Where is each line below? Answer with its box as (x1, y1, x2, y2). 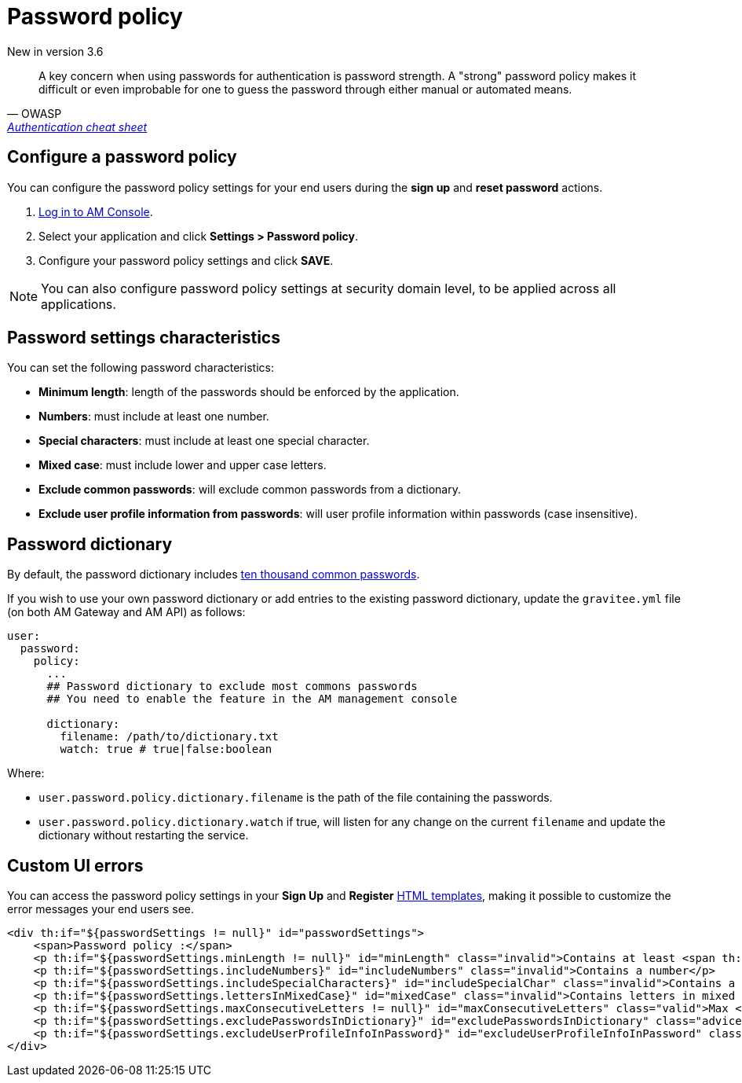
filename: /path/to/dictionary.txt (60, 730, 279, 743)
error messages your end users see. (7, 902, 195, 916)
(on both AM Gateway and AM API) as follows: (7, 605, 246, 619)
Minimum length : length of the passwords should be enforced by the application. (38, 385, 459, 399)
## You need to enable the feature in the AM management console (46, 692, 458, 706)
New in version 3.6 (7, 44, 104, 58)
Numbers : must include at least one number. (38, 409, 269, 424)
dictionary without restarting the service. (38, 828, 249, 843)
